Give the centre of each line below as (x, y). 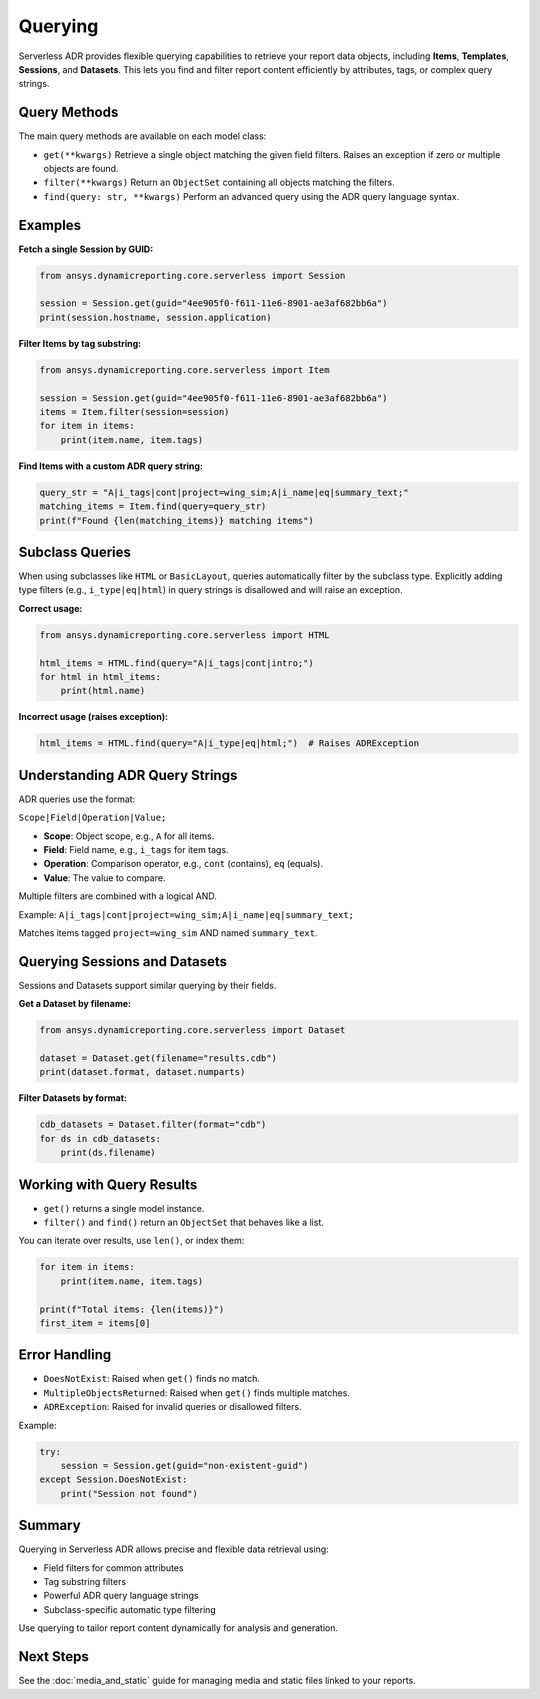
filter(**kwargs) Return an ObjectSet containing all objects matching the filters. (219, 182)
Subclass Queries (75, 551)
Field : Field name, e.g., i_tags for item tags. (136, 849)
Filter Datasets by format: (72, 1098)
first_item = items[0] (95, 1323)
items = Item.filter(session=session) (134, 411)
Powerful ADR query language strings (121, 1596)
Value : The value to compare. (104, 877)
